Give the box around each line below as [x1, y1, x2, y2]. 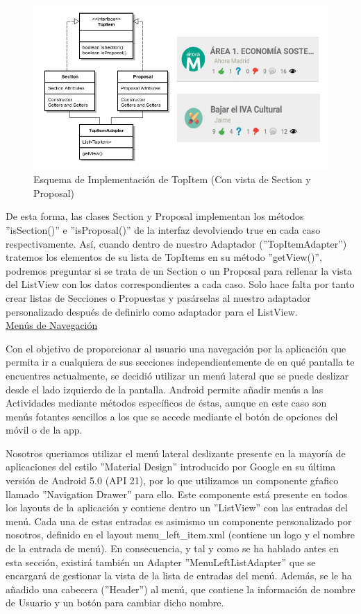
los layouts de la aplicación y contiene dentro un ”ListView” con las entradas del [6, 500, 348, 515]
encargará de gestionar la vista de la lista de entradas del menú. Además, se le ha [6, 568, 352, 583]
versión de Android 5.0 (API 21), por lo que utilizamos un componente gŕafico [6, 473, 339, 488]
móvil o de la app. [6, 423, 83, 437]
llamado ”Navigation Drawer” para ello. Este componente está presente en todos [6, 486, 348, 501]
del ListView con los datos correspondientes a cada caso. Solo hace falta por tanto [6, 277, 355, 291]
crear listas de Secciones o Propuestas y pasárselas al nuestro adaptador [6, 290, 311, 305]
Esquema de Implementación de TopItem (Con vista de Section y [33, 172, 311, 187]
